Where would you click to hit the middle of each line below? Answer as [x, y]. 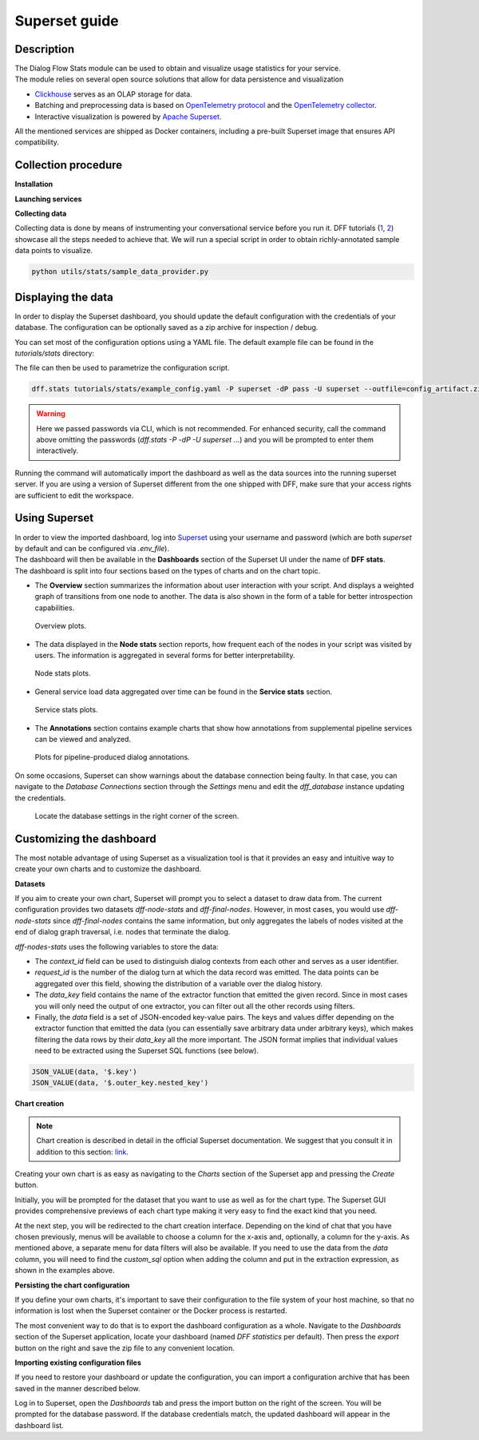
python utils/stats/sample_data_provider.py [120, 272]
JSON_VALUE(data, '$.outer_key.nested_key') [120, 1083]
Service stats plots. [66, 710]
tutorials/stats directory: [55, 353]
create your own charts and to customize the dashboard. [108, 869]
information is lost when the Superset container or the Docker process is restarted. [151, 1311]
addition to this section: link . [83, 1152]
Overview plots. [61, 626]
